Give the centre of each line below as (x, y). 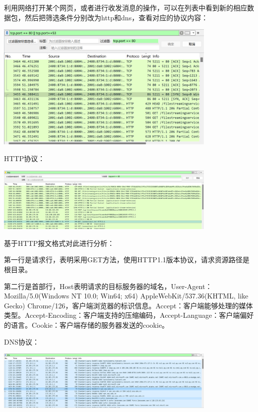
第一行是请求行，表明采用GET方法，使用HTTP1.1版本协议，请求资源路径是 (127, 260)
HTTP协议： (25, 158)
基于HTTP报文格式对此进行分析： (59, 243)
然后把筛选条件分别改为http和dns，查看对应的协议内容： (116, 17)
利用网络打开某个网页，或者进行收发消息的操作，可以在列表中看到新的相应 (126, 7)
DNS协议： (22, 341)
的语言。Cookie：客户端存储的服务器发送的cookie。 (87, 324)
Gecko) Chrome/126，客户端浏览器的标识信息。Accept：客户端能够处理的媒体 (129, 305)
